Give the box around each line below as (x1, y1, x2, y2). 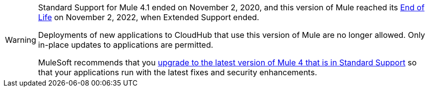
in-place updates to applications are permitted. (38, 40, 214, 50)
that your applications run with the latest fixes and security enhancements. (38, 67, 317, 77)
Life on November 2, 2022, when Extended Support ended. (38, 12, 259, 22)
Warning (5, 35, 36, 45)
